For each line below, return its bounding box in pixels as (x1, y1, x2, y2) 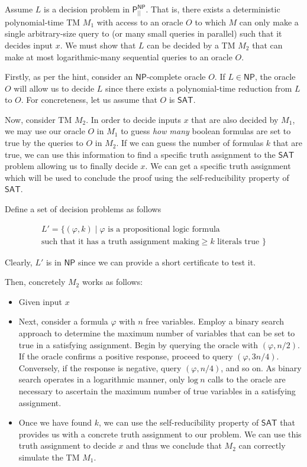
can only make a (239, 15, 299, 28)
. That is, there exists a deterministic (146, 3, 280, 15)
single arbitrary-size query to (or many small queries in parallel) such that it (5, 27, 282, 40)
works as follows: (82, 275, 143, 288)
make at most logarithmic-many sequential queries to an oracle (5, 50, 232, 63)
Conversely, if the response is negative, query (18, 361, 182, 374)
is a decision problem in (44, 3, 130, 15)
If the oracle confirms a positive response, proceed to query (18, 350, 233, 362)
